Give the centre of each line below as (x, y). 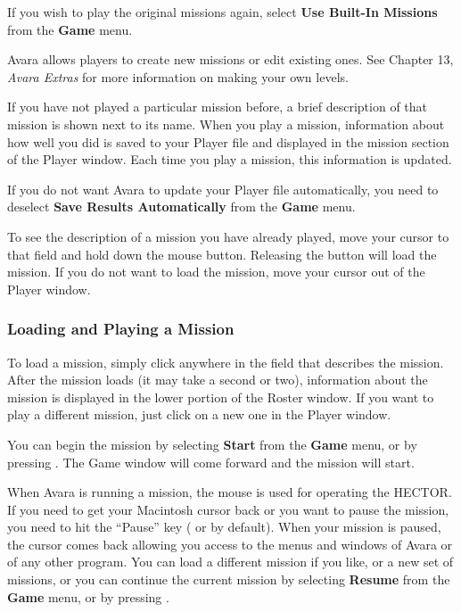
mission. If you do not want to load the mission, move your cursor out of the (216, 272)
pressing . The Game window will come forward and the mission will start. (211, 462)
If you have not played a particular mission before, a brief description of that (218, 107)
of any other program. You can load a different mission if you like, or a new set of (230, 562)
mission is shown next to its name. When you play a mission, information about (226, 124)
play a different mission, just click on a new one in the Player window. (199, 414)
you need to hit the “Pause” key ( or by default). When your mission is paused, (224, 527)
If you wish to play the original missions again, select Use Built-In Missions (222, 12)
